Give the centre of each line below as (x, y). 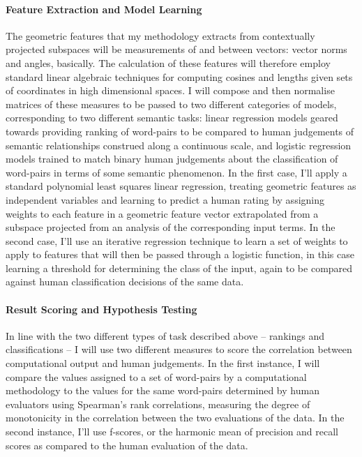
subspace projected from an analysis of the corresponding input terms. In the (171, 227)
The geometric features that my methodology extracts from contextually (160, 35)
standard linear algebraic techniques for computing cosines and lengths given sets (179, 76)
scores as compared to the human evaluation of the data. (127, 445)
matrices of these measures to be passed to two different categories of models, (171, 104)
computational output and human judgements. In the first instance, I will (163, 363)
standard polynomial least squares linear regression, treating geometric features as (181, 186)
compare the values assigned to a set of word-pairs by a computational (156, 376)
